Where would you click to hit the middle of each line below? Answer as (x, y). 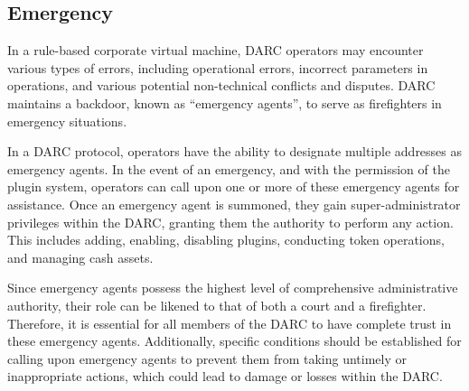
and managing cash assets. (80, 257)
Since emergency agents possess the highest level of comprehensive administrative (233, 288)
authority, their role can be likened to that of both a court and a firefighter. (217, 305)
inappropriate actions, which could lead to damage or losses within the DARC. (225, 376)
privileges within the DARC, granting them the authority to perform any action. (230, 222)
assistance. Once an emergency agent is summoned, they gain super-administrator (234, 204)
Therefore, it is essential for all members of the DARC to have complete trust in (230, 323)
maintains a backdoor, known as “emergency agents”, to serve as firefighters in (225, 102)
